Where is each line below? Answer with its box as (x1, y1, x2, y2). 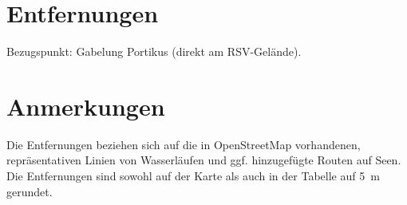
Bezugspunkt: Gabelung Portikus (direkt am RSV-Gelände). (6, 43, 302, 60)
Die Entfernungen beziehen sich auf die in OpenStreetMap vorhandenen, (6, 136, 361, 152)
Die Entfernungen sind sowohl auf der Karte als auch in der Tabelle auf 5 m (6, 168, 380, 184)
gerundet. (6, 183, 53, 199)
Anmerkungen (6, 89, 165, 122)
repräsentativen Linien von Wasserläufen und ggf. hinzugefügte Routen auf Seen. (6, 152, 401, 168)
